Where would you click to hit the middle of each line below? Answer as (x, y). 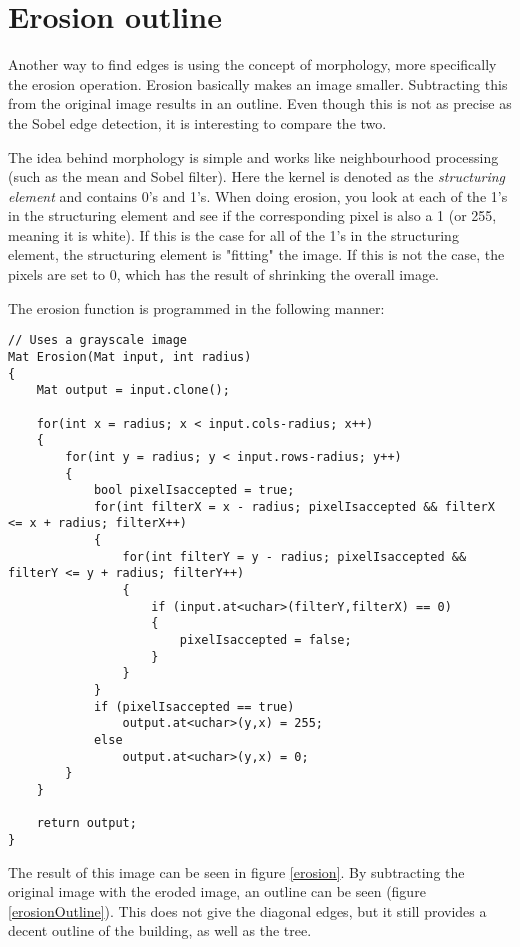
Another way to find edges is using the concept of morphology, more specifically (252, 64)
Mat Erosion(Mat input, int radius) (130, 356)
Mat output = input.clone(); (133, 390)
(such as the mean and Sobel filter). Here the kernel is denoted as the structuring (257, 176)
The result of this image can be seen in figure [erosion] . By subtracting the (236, 871)
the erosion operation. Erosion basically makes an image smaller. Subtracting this (258, 83)
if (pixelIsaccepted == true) (194, 706)
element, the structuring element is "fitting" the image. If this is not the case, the (256, 254)
